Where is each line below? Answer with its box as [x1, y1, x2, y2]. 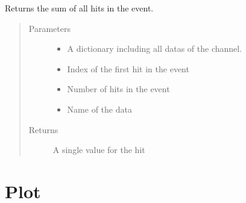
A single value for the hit [52, 143, 145, 156]
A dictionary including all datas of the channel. [67, 42, 242, 55]
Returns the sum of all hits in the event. [5, 2, 154, 14]
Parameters [28, 22, 71, 34]
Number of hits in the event [67, 83, 170, 95]
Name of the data [67, 102, 132, 115]
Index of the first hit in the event [67, 62, 189, 75]
